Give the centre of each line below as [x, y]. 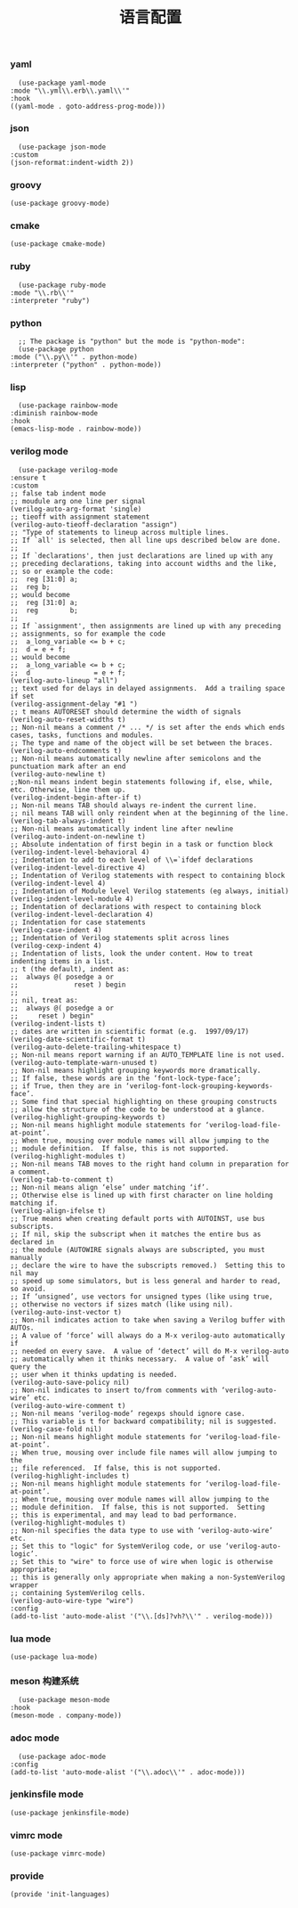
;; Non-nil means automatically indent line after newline [122, 829]
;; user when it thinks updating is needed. [94, 1374]
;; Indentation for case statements [78, 922]
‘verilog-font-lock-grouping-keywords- [199, 1086]
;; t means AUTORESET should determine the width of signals [126, 712]
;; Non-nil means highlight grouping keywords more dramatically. [136, 1070]
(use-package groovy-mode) [60, 204]
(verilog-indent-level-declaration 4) [82, 914]
